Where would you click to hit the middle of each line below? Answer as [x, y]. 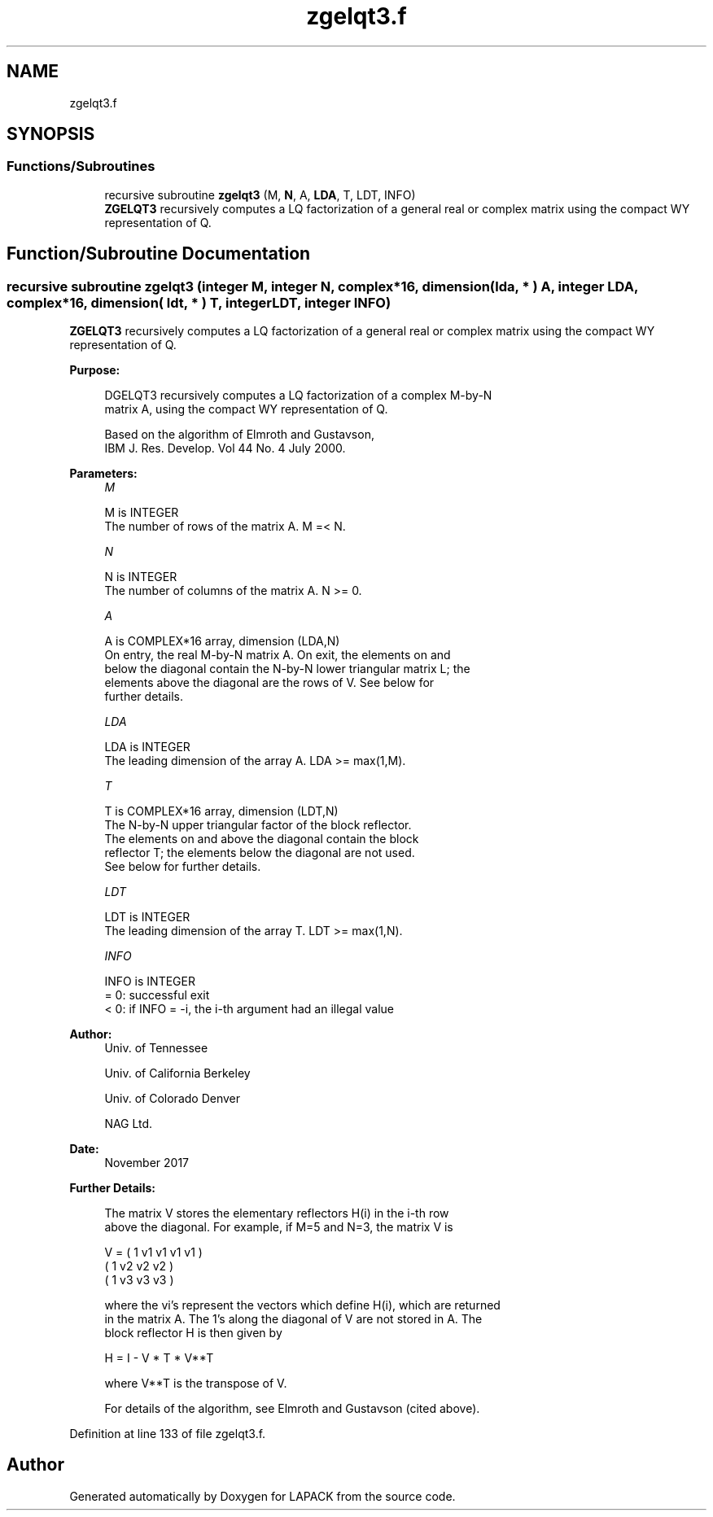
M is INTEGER [142, 513]
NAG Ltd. [129, 1124]
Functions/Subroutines [81, 166]
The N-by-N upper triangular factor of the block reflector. [258, 825]
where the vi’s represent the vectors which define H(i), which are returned [302, 1305]
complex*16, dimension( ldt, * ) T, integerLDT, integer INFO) [199, 302]
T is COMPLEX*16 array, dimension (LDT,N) [221, 811]
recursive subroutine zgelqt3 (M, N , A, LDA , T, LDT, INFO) [260, 195]
